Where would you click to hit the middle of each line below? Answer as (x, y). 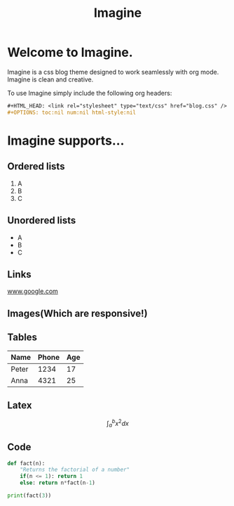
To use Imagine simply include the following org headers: (90, 93)
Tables (22, 338)
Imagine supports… (66, 140)
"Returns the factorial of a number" (75, 470)
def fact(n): (26, 463)
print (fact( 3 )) (29, 496)
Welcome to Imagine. (70, 52)
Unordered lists (42, 220)
